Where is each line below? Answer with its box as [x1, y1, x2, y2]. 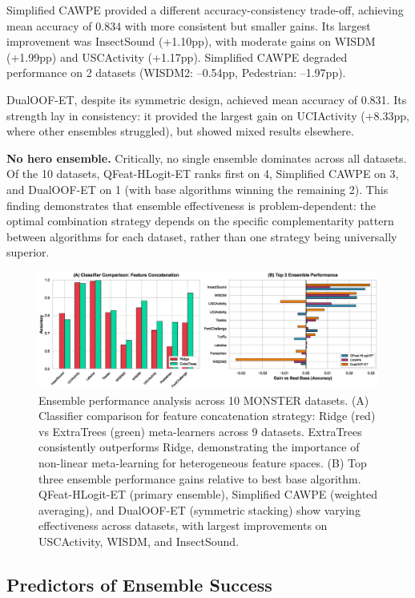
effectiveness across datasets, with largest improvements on [38, 517, 328, 534]
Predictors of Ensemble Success [6, 572, 272, 596]
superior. [6, 244, 50, 261]
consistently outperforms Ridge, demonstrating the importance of [38, 438, 360, 455]
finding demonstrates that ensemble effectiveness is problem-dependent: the [6, 196, 376, 213]
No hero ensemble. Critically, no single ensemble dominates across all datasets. [6, 149, 407, 166]
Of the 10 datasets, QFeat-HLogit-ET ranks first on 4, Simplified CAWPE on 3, [6, 165, 399, 182]
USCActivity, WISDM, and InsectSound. [38, 533, 239, 549]
